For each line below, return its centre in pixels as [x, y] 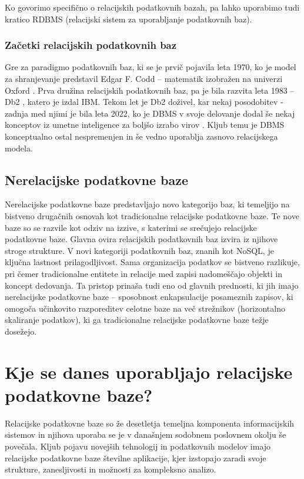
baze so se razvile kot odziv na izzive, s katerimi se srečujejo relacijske [131, 227]
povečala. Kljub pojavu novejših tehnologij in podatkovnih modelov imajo [138, 446]
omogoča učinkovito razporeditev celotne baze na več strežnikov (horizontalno [145, 308]
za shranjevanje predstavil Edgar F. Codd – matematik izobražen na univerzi [144, 78]
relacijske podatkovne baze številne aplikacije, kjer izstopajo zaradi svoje [136, 457]
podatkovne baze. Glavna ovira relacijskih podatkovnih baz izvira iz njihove [141, 239]
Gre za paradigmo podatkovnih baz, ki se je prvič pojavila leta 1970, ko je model [151, 67]
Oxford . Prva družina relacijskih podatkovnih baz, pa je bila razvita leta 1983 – [150, 90]
